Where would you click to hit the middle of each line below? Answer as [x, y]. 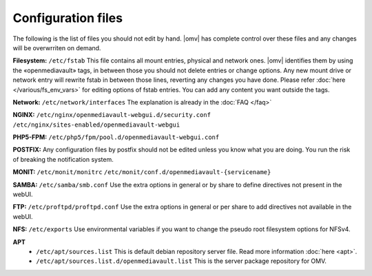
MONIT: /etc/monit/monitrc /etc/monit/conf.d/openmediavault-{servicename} [142, 172]
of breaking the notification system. [63, 159]
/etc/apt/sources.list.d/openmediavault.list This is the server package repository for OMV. [182, 261]
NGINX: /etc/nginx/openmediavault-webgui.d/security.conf [112, 115]
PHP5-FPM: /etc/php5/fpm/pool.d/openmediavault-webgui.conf [116, 137]
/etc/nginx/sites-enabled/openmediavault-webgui [96, 125]
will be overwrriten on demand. [57, 47]
